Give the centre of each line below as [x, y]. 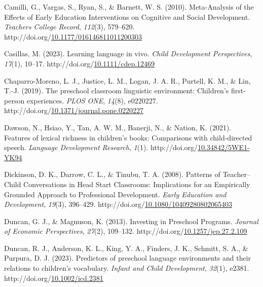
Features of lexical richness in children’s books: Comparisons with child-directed [128, 137]
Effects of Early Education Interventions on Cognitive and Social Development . [127, 16]
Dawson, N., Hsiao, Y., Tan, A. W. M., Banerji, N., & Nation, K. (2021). [118, 127]
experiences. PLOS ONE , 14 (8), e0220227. [92, 100]
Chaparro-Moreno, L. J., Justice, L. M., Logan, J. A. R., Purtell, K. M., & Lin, [127, 80]
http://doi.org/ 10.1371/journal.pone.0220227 [74, 110]
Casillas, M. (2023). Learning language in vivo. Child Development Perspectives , [128, 53]
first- [238, 91]
